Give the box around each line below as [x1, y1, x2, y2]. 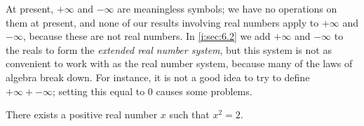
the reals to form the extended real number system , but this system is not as [6, 42, 332, 57]
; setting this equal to [52, 83, 145, 98]
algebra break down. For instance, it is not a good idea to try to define [6, 69, 310, 84]
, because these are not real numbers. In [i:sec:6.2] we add [22, 29, 271, 43]
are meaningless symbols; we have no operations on [117, 1, 337, 15]
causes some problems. [156, 83, 252, 98]
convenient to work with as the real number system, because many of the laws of [6, 56, 353, 71]
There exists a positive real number [6, 107, 158, 122]
